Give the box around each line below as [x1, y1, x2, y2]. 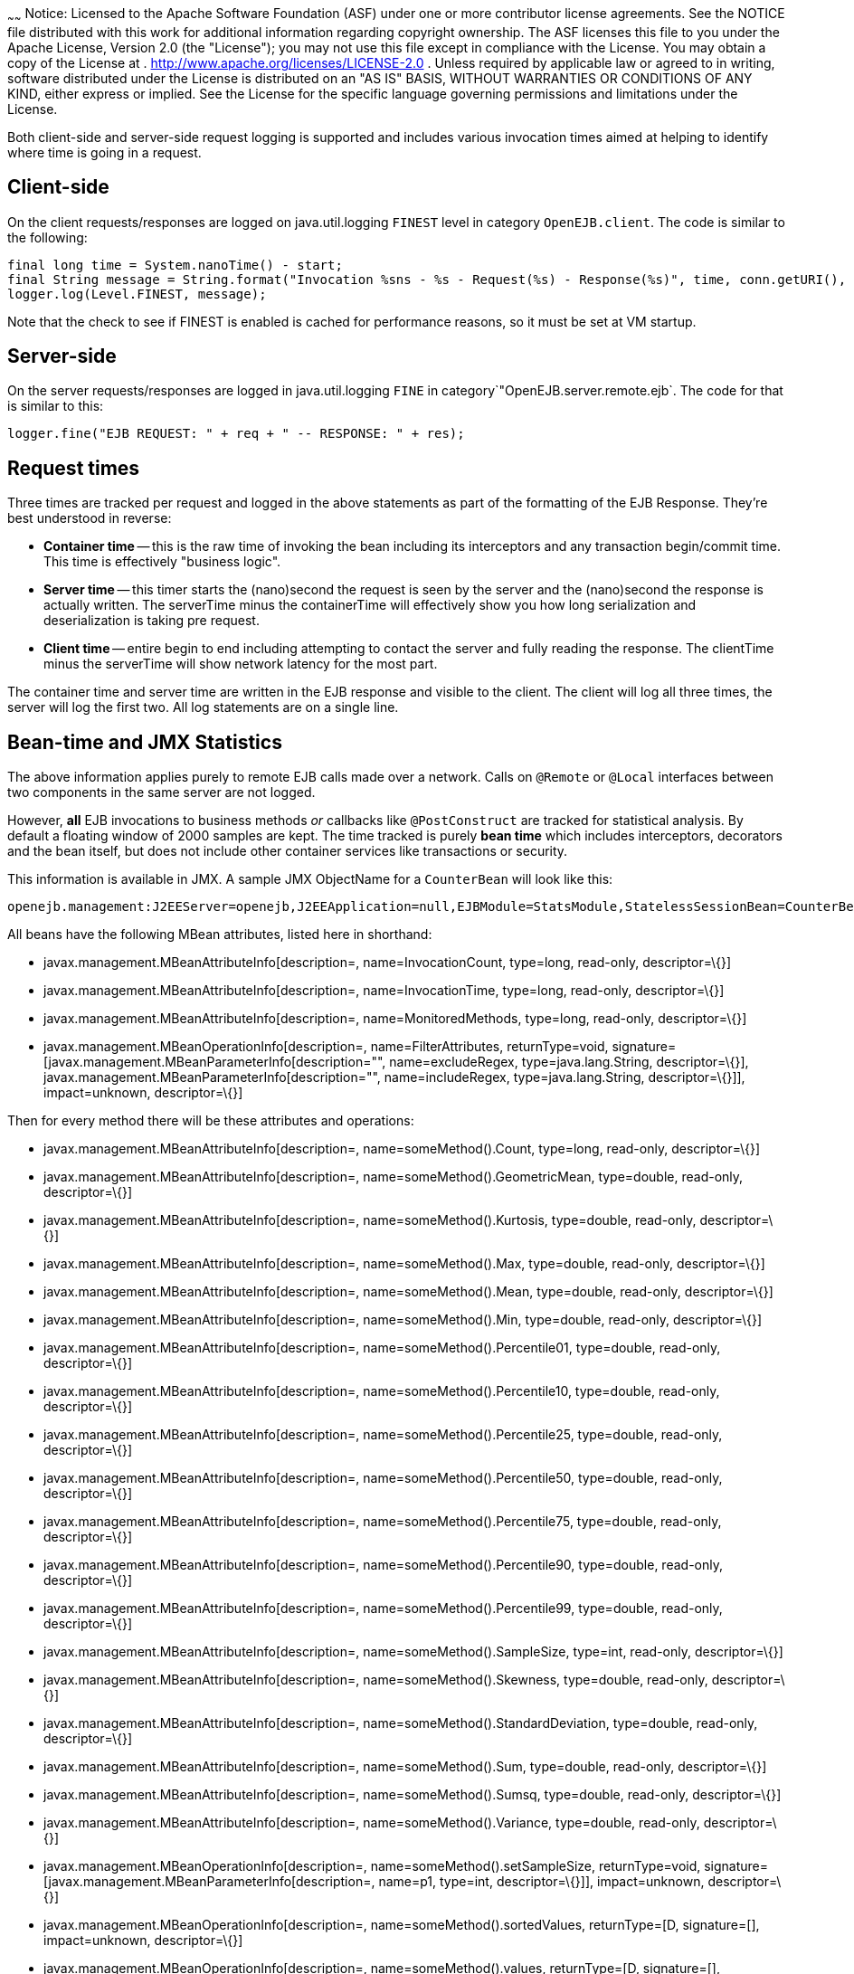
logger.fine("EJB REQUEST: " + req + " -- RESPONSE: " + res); [7, 426, 465, 441]
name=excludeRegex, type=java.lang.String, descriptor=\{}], [389, 1054, 749, 1070]
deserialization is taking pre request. [43, 612, 260, 629]
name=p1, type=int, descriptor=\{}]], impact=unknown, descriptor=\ [378, 1874, 782, 1890]
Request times [7, 456, 140, 479]
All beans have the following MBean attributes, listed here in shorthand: [7, 926, 432, 943]
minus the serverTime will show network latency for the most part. [43, 656, 438, 672]
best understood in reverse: [7, 510, 172, 527]
